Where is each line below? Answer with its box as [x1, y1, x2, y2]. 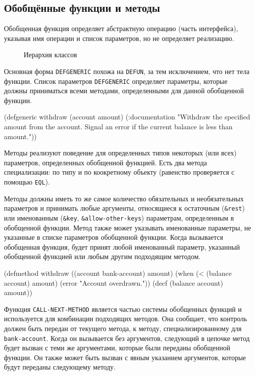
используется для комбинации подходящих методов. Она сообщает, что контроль [4, 313, 247, 324]
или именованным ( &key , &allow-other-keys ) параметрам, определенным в [4, 212, 234, 223]
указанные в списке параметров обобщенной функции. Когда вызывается [4, 232, 223, 242]
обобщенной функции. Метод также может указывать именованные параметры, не [4, 222, 251, 232]
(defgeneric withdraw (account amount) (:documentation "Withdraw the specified [4, 112, 250, 122]
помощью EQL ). [4, 177, 50, 187]
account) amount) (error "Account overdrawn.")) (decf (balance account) [4, 277, 223, 288]
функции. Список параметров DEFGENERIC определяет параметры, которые [4, 75, 227, 86]
